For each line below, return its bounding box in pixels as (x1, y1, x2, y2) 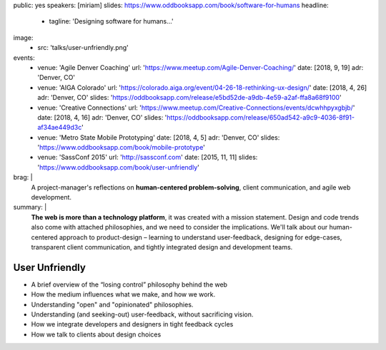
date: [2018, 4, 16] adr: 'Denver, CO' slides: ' (37, 113, 167, 121)
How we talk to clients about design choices (31, 330, 162, 339)
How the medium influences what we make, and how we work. (31, 290, 216, 299)
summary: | (13, 203, 47, 212)
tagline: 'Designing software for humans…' (49, 17, 174, 26)
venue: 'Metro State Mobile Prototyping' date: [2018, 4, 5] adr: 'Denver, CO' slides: (37, 133, 280, 142)
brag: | (13, 173, 33, 182)
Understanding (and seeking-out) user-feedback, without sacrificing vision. (31, 310, 254, 319)
